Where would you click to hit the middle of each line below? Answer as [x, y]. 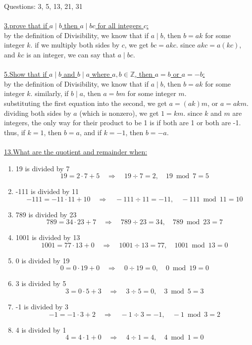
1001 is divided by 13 [48, 237]
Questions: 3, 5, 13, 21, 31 [43, 6]
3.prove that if [26, 25]
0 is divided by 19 [43, 260]
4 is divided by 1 [41, 329]
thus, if [15, 132]
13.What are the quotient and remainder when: [76, 151]
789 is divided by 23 [46, 214]
